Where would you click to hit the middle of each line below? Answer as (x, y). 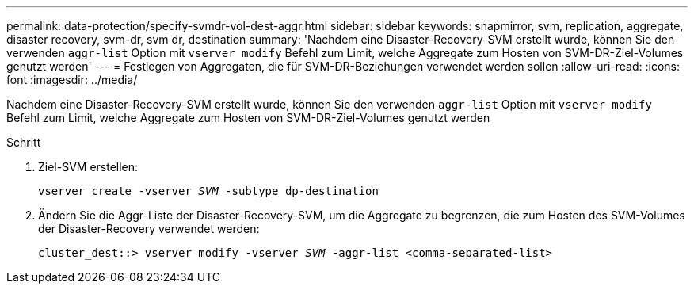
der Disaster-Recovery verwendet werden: (149, 229)
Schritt (24, 142)
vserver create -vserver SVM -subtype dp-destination (208, 191)
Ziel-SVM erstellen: (88, 167)
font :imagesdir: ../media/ (72, 80)
